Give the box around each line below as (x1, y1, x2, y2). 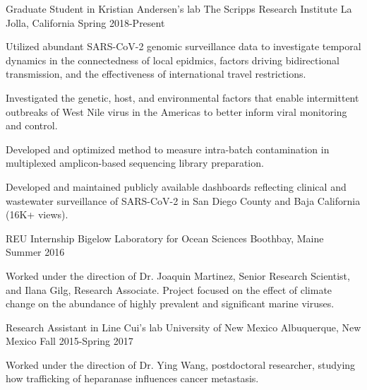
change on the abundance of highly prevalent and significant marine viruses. (6, 296, 335, 311)
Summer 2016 (6, 244, 65, 259)
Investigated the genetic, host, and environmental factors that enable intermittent (6, 90, 359, 105)
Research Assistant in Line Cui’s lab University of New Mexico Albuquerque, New (6, 319, 361, 334)
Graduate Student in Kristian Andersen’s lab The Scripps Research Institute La (6, 1, 352, 16)
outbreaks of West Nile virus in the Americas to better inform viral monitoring (6, 104, 347, 119)
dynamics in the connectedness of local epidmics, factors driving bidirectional (6, 52, 340, 67)
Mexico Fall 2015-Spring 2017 (6, 333, 133, 348)
